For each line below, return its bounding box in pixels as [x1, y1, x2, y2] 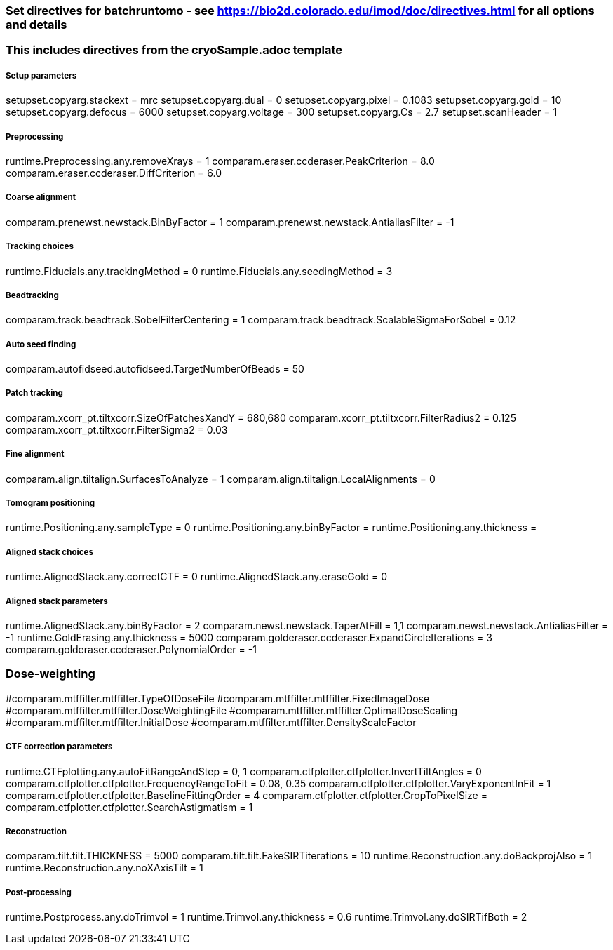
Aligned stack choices [6, 547, 93, 557]
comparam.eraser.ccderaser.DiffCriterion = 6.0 [6, 166, 222, 179]
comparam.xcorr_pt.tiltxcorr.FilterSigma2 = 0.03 [6, 423, 228, 436]
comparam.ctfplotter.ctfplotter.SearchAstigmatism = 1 [6, 801, 253, 813]
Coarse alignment [6, 192, 76, 203]
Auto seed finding [6, 339, 76, 349]
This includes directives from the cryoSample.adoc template [6, 43, 342, 58]
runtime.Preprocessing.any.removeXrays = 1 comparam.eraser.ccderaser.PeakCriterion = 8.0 [6, 154, 435, 167]
